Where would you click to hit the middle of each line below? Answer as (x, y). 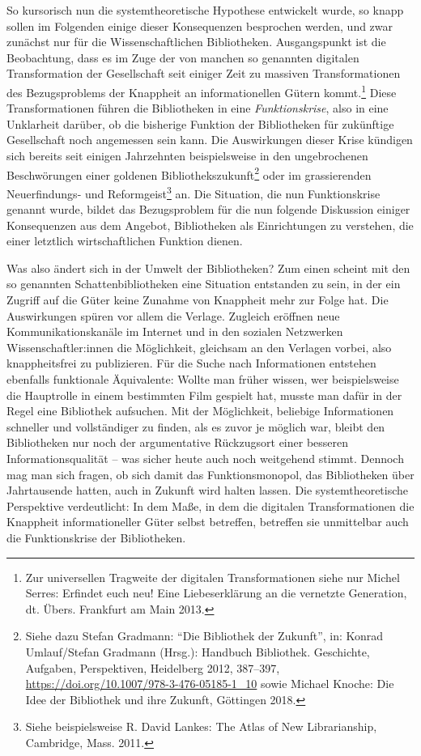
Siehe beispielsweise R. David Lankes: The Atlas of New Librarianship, (201, 726)
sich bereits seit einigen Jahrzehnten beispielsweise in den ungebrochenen (187, 155)
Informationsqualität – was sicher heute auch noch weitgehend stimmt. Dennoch (205, 458)
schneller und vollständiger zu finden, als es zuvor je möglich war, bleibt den (196, 426)
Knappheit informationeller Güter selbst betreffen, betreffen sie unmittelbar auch (208, 522)
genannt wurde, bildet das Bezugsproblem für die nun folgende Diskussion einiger (208, 209)
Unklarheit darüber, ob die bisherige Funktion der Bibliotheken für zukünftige (200, 123)
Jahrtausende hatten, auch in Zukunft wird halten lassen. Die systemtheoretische (208, 490)
